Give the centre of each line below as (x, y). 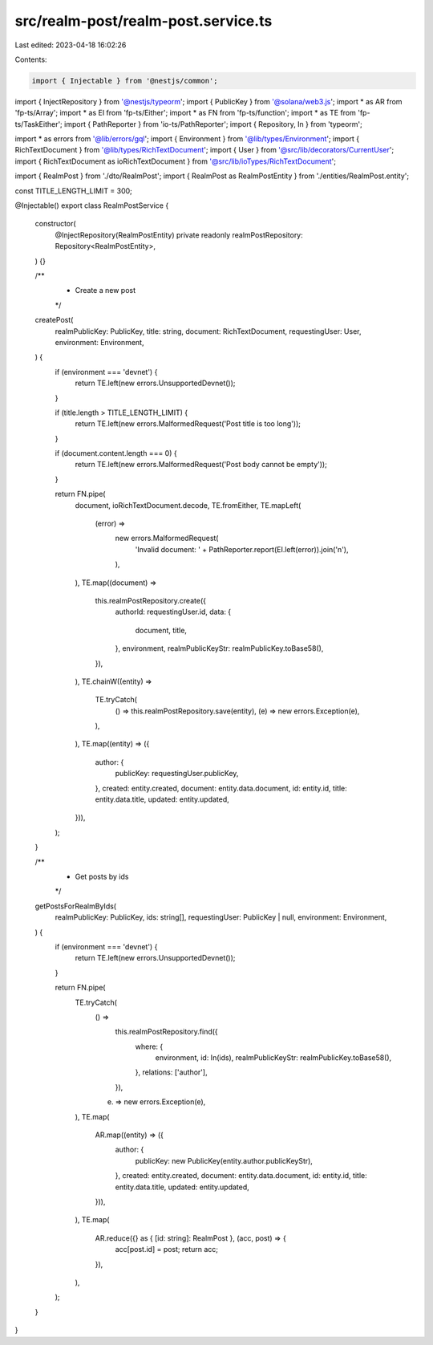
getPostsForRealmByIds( (75, 906)
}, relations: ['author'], (171, 1072)
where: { (149, 1046)
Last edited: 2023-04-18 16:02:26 (71, 45)
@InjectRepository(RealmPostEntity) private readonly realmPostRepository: (179, 235)
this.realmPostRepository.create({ (150, 600)
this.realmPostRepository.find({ (166, 1032)
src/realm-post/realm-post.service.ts (144, 21)
